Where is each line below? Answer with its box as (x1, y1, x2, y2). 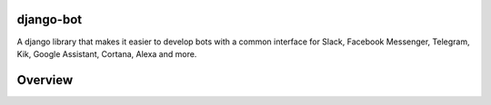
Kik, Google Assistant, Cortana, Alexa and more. (16, 48, 197, 59)
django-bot (16, 12, 82, 27)
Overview (16, 72, 74, 88)
